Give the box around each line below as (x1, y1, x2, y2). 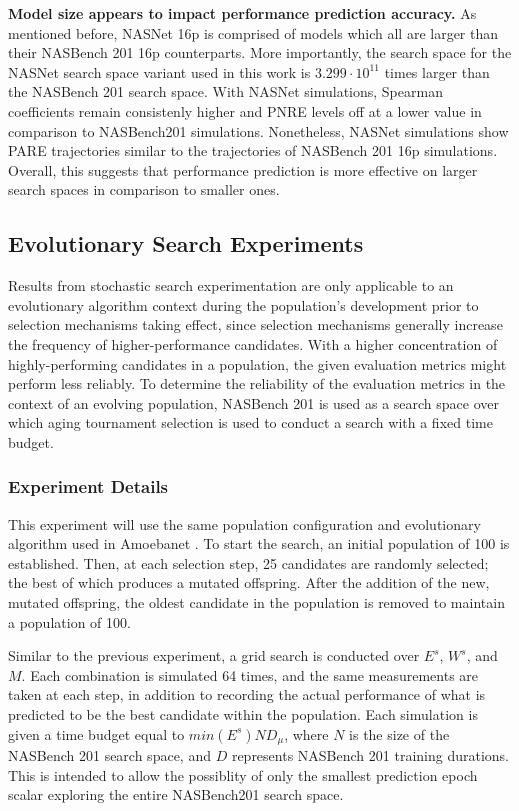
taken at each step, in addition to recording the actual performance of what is (8, 684, 486, 705)
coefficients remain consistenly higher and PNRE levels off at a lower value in (8, 100, 482, 121)
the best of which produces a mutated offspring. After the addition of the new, (8, 572, 490, 593)
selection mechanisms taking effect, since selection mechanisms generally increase (8, 314, 503, 335)
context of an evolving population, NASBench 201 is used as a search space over (8, 392, 500, 413)
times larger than (384, 61, 490, 82)
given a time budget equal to (8, 723, 185, 744)
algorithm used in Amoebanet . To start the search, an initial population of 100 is (8, 533, 510, 554)
